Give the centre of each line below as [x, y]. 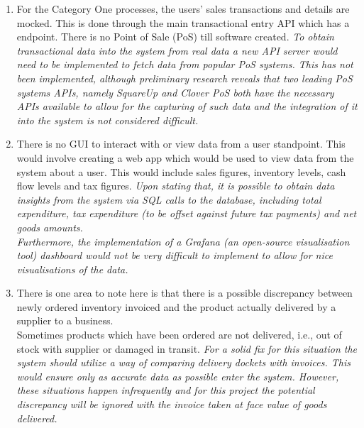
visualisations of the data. [72, 269]
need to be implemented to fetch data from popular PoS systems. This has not [185, 64]
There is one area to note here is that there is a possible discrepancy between [184, 293]
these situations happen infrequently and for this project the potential [166, 390]
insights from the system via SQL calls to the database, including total [169, 199]
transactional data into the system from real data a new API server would [177, 50]
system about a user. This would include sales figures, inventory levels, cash [181, 171]
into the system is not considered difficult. [107, 120]
